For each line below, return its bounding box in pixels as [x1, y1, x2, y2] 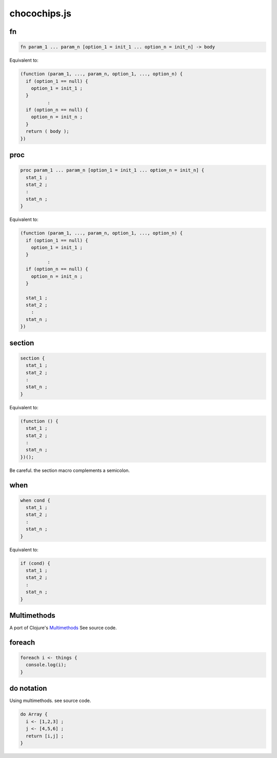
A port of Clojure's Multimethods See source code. [9, 624, 117, 631]
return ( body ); [26, 128, 69, 135]
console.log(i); [26, 662, 67, 668]
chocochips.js [9, 8, 72, 19]
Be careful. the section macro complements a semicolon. [9, 467, 130, 473]
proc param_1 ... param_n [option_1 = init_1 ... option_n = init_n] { [20, 167, 205, 173]
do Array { [20, 711, 48, 717]
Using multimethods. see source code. [9, 697, 91, 704]
